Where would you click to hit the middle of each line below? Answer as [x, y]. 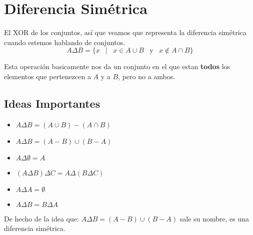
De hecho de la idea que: [41, 218]
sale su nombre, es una [214, 218]
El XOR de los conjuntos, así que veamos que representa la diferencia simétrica [125, 32]
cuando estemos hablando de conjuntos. [65, 42]
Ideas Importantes [52, 103]
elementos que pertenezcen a [47, 76]
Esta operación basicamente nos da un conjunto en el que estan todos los [117, 66]
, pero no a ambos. [147, 76]
